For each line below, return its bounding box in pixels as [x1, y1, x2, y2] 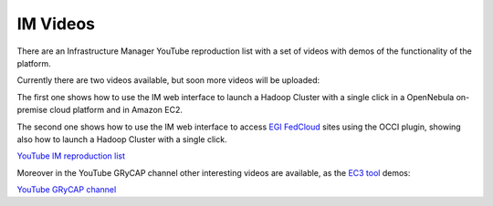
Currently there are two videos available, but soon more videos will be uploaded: [16, 75, 320, 86]
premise [16, 105, 47, 116]
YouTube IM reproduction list [16, 150, 126, 161]
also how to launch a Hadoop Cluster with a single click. [16, 133, 227, 145]
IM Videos [16, 14, 96, 34]
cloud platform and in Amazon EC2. [48, 105, 183, 116]
